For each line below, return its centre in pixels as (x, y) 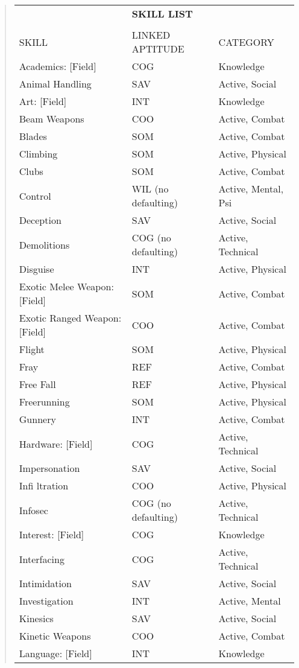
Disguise (36, 269)
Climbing (38, 154)
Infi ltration (44, 485)
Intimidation (45, 583)
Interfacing (42, 559)
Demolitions (44, 244)
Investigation (46, 601)
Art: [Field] (43, 101)
